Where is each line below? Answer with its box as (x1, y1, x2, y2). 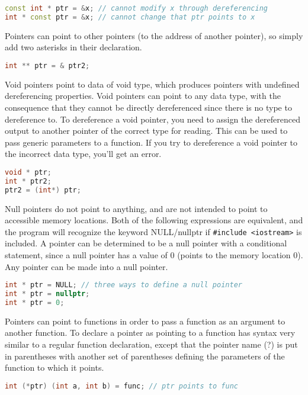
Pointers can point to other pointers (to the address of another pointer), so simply (5, 29, 303, 41)
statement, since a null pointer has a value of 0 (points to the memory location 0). (5, 249, 303, 261)
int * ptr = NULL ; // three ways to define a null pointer (5, 281, 242, 290)
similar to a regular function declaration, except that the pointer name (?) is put (5, 338, 298, 351)
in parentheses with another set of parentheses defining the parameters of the (5, 349, 285, 362)
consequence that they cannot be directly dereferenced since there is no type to (5, 101, 292, 113)
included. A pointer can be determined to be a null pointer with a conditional (5, 237, 287, 249)
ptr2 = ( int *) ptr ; (5, 185, 81, 194)
